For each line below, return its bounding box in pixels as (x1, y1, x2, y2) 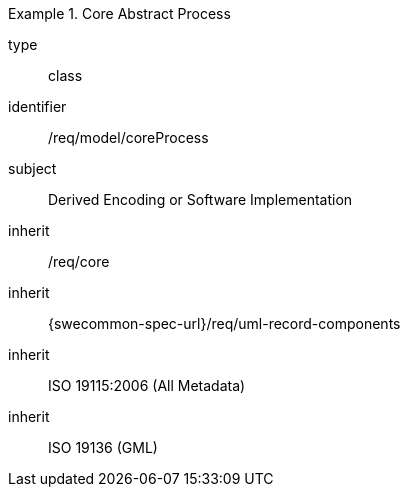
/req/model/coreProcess (48, 129, 209, 146)
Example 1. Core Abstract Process (8, 5, 231, 22)
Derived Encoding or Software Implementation (48, 191, 353, 208)
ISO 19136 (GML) (48, 439, 158, 456)
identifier (8, 98, 67, 115)
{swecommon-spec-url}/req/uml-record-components (48, 315, 401, 332)
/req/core (48, 253, 110, 270)
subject (8, 160, 57, 177)
